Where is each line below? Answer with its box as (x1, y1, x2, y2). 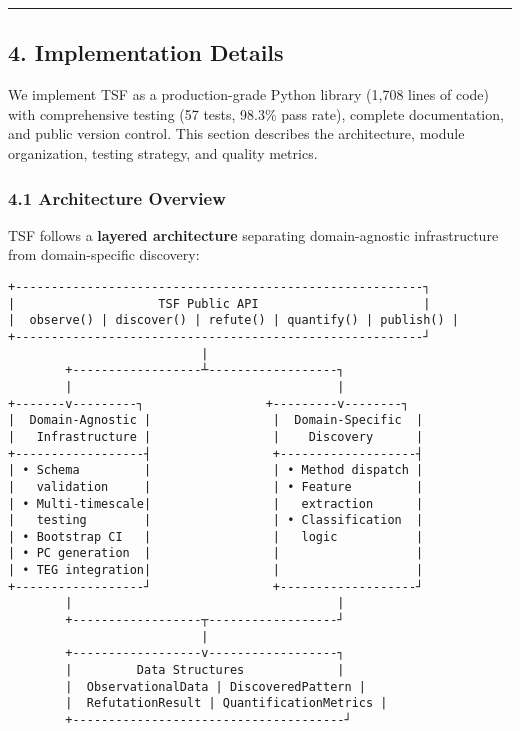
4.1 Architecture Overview (8, 185, 226, 210)
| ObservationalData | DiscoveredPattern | (65, 679, 366, 694)
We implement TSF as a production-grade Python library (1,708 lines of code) (8, 84, 490, 105)
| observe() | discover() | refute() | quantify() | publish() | (8, 313, 460, 328)
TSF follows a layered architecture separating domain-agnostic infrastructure (8, 224, 499, 245)
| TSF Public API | (8, 296, 431, 311)
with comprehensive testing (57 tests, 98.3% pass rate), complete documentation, (8, 103, 504, 124)
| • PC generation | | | (8, 546, 424, 561)
